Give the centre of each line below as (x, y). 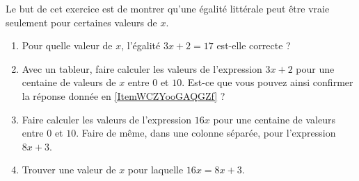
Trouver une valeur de (69, 170)
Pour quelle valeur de (67, 45)
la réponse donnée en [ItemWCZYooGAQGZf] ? (123, 95)
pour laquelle (155, 170)
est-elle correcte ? (254, 45)
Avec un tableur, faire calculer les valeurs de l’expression (142, 68)
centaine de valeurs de (69, 82)
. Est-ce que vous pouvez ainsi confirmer (268, 82)
